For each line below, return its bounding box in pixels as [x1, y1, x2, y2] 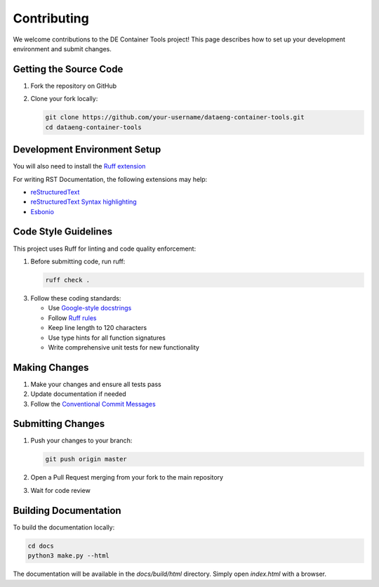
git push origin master [45, 455, 128, 463]
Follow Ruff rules [48, 313, 97, 322]
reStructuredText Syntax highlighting [30, 197, 137, 206]
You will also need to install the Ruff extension [13, 162, 146, 171]
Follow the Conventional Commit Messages [30, 400, 156, 408]
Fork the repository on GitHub [30, 81, 117, 90]
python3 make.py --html [27, 552, 110, 560]
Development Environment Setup [13, 144, 161, 156]
